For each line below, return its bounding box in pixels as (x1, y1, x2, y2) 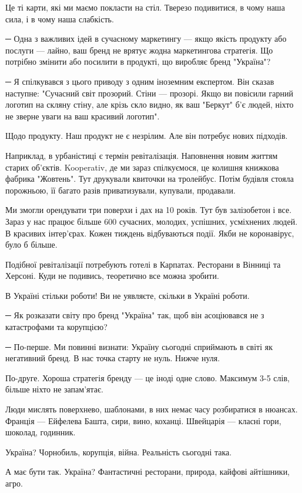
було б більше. (5, 238, 58, 251)
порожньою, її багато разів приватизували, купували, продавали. (5, 184, 236, 196)
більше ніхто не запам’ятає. (5, 383, 103, 395)
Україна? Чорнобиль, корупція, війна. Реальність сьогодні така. (5, 445, 232, 458)
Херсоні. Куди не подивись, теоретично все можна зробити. (5, 269, 219, 282)
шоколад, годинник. (5, 426, 76, 438)
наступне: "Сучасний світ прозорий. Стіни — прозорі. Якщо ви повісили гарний (5, 86, 293, 99)
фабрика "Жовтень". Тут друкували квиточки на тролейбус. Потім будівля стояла (5, 172, 294, 185)
